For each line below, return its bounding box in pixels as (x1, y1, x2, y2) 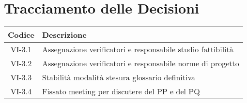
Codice (8, 29, 34, 41)
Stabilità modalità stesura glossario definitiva (42, 72, 195, 83)
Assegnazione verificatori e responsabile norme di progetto (42, 58, 239, 69)
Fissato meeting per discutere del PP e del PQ (42, 86, 200, 97)
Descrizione (42, 29, 87, 41)
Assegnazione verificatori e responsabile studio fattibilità (42, 44, 233, 55)
